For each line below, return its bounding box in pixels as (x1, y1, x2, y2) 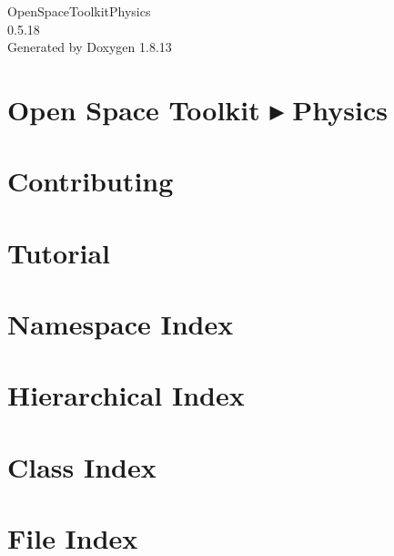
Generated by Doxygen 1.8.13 (7, 37, 172, 57)
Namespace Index (7, 305, 234, 343)
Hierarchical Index (7, 376, 245, 414)
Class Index (7, 448, 157, 485)
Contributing (7, 162, 174, 200)
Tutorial (7, 233, 111, 271)
